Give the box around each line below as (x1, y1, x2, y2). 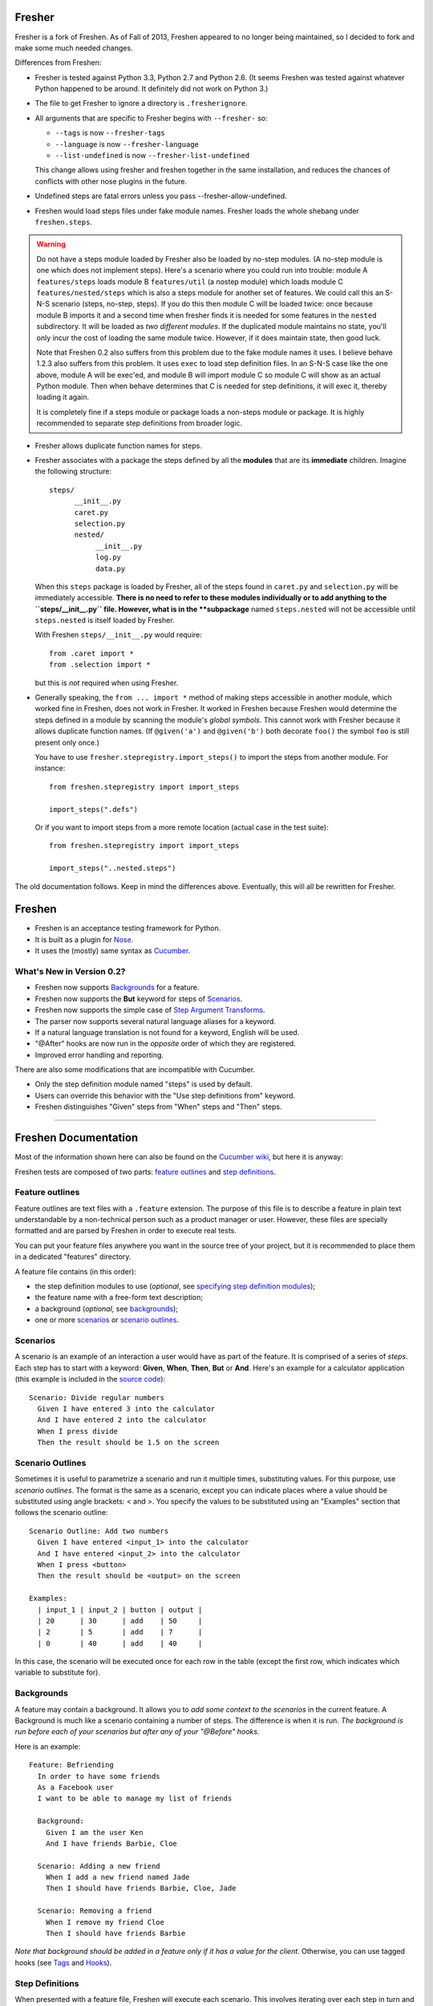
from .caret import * (49, 648, 134, 658)
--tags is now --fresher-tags (55, 128, 166, 138)
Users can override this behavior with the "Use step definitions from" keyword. (34, 1090, 296, 1100)
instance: (34, 763, 66, 774)
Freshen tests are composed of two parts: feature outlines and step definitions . (14, 1167, 277, 1176)
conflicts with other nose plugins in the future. (34, 177, 188, 186)
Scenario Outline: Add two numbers (29, 1526, 169, 1536)
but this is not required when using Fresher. (34, 678, 179, 688)
